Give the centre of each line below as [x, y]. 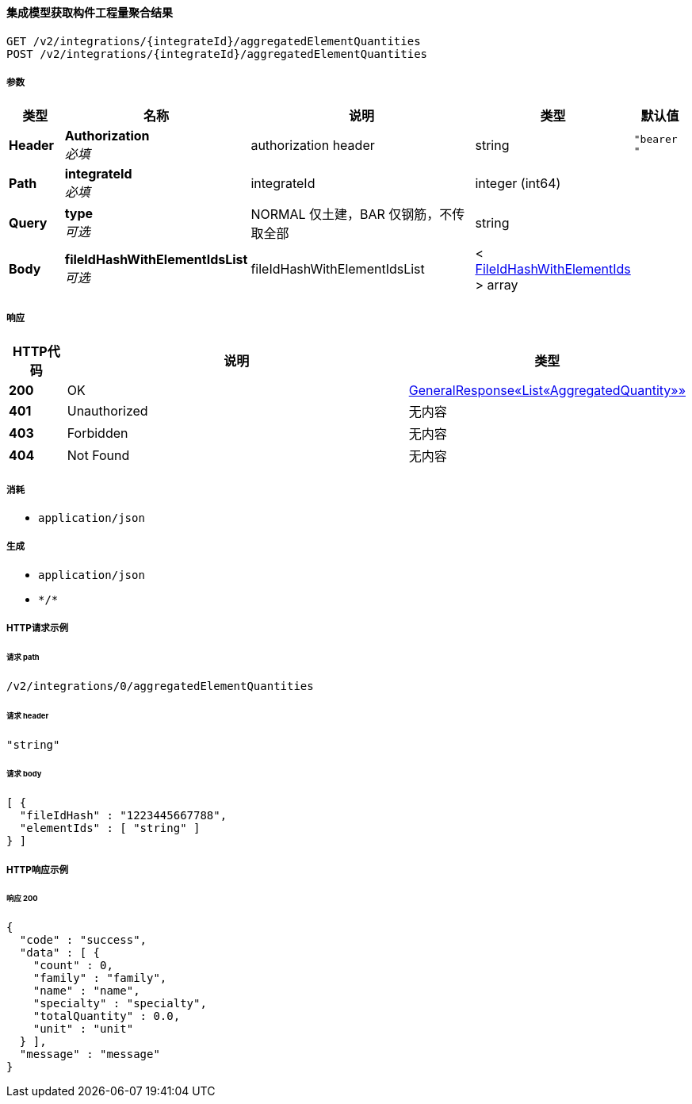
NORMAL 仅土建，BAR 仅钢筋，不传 [358, 215]
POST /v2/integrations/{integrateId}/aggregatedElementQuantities [217, 54]
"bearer [656, 140]
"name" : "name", [86, 991]
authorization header [313, 146]
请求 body [24, 774]
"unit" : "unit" [83, 1029]
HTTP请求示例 [38, 629]
